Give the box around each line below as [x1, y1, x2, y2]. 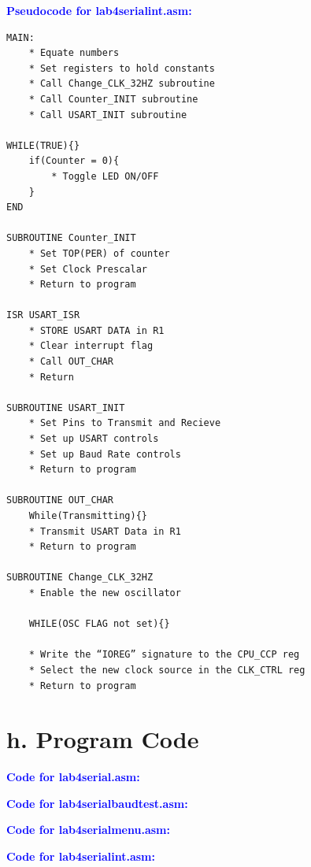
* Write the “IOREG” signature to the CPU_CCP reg [28, 649, 300, 661]
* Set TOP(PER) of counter [28, 247, 170, 259]
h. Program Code [6, 723, 199, 755]
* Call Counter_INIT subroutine [28, 93, 198, 105]
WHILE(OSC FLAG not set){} [28, 618, 170, 630]
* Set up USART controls [28, 433, 159, 445]
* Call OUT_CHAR [28, 356, 114, 368]
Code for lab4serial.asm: [6, 769, 140, 785]
